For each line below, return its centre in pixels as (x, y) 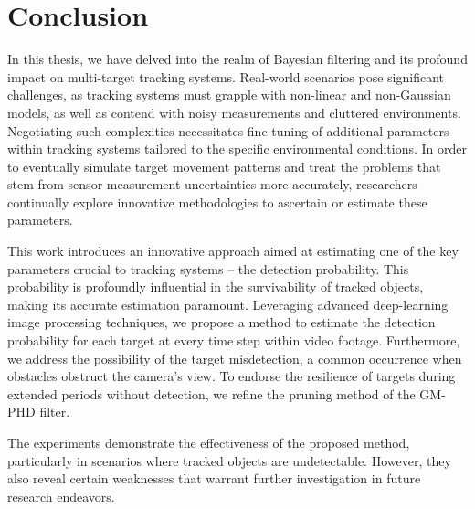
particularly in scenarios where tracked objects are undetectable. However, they (229, 460)
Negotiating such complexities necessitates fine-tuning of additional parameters (228, 130)
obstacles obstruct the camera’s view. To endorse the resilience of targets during (232, 376)
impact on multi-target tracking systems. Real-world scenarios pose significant (226, 76)
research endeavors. (61, 496)
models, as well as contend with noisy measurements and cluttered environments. (234, 112)
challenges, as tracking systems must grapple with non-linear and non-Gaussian (229, 95)
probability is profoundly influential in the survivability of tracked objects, (216, 286)
